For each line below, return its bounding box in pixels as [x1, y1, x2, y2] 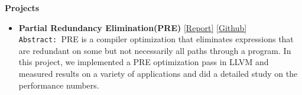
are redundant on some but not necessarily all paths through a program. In [18, 44, 291, 56]
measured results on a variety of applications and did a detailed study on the [18, 67, 298, 80]
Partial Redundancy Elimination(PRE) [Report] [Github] [18, 21, 247, 33]
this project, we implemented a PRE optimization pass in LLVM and [18, 56, 269, 68]
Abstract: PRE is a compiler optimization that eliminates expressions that [18, 33, 294, 45]
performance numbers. [18, 79, 99, 91]
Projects [5, 2, 40, 13]
